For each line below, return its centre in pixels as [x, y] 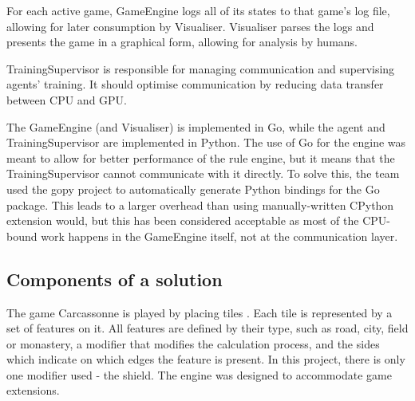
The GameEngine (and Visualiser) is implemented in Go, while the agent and [196, 126]
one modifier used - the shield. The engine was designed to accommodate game [199, 374]
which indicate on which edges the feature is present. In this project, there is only [206, 359]
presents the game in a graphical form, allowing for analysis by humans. [182, 42]
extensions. [33, 390]
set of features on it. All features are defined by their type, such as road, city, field [207, 328]
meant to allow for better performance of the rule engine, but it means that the [201, 157]
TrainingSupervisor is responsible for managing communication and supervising [201, 68]
